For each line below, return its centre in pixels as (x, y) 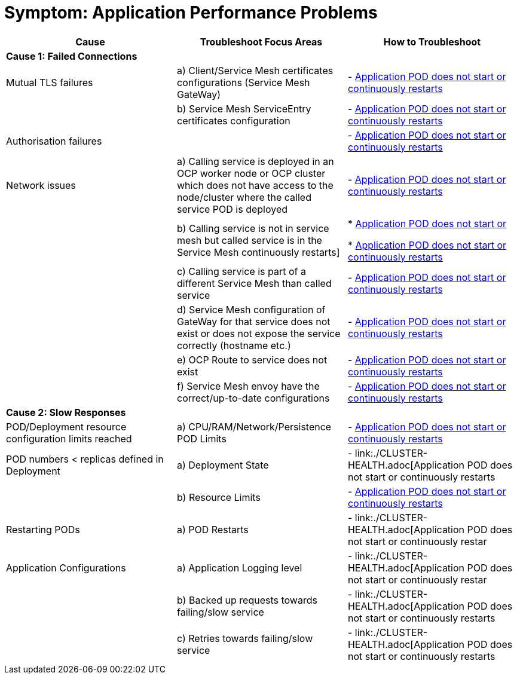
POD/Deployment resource (66, 426)
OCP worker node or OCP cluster (251, 173)
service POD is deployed (232, 209)
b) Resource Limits (218, 497)
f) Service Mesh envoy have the (248, 386)
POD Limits (201, 438)
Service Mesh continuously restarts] (258, 252)
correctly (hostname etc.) (234, 345)
